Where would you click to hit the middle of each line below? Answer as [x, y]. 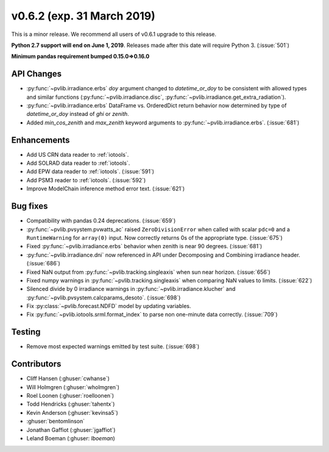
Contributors [36, 364]
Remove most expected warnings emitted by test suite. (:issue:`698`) [113, 346]
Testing [26, 332]
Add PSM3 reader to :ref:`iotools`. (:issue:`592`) [86, 180]
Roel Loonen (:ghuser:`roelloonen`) [70, 396]
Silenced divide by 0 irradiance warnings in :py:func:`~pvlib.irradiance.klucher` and [131, 289]
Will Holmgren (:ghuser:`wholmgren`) [73, 387]
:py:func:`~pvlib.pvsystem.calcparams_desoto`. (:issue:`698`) [104, 297]
